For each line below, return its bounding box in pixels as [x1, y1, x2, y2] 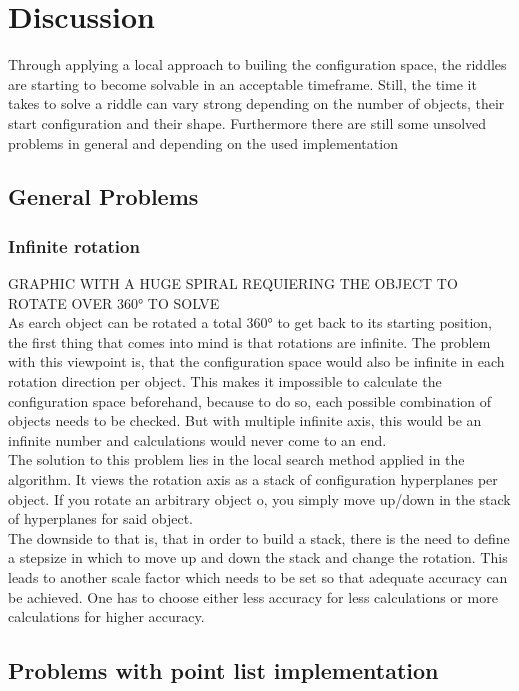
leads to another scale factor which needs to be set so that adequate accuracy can [8, 567, 508, 587]
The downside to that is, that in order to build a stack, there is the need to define [8, 527, 510, 548]
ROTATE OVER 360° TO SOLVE [8, 292, 220, 313]
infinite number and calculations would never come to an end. [8, 429, 387, 450]
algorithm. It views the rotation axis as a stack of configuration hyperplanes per [8, 469, 498, 490]
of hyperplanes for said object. [8, 508, 193, 529]
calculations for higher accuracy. [8, 606, 205, 627]
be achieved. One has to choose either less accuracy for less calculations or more [8, 586, 498, 607]
